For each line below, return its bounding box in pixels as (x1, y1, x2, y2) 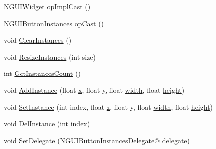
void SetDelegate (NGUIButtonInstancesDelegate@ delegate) (4, 135, 190, 145)
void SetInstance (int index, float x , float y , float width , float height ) (4, 101, 213, 112)
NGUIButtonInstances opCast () (4, 18, 104, 28)
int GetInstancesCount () (4, 68, 81, 78)
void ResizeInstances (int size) (4, 51, 96, 62)
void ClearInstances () (4, 35, 72, 45)
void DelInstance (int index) (4, 118, 90, 129)
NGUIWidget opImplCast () (4, 1, 91, 11)
